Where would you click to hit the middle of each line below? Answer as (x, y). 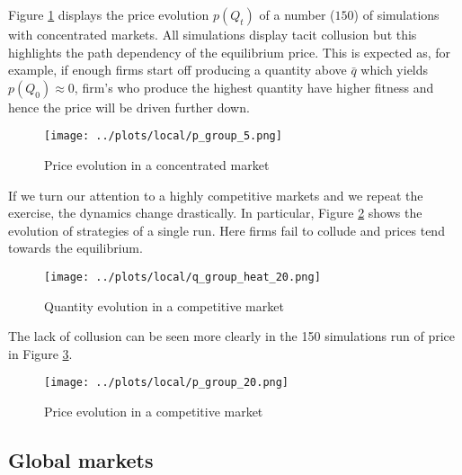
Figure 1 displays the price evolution (109, 14)
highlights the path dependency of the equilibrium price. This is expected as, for (230, 52)
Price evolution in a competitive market (154, 412)
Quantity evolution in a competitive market (164, 305)
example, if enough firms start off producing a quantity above (178, 70)
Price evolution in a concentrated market (157, 165)
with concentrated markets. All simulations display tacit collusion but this (213, 34)
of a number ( (297, 14)
